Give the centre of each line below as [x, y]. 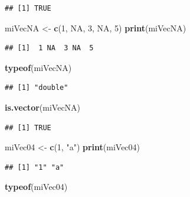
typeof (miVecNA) [38, 67]
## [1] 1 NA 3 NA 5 [49, 48]
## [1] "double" [37, 88]
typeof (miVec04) [36, 187]
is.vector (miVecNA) [43, 107]
